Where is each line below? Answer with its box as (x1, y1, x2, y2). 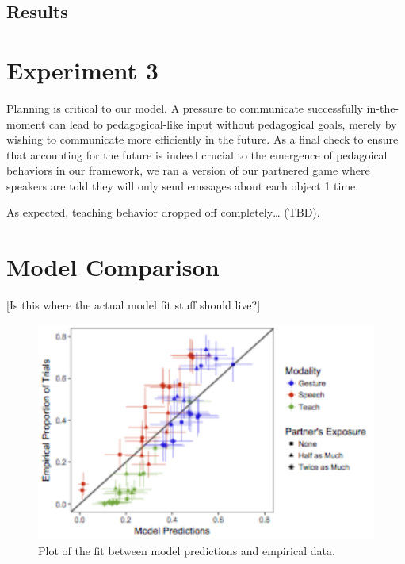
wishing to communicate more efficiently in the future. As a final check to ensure (6, 131, 399, 148)
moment (6, 115, 46, 132)
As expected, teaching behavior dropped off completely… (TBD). (6, 204, 320, 221)
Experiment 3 (6, 53, 159, 86)
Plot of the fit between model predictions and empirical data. (38, 542, 335, 558)
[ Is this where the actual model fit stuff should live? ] (6, 297, 261, 313)
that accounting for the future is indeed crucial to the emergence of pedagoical (6, 146, 388, 163)
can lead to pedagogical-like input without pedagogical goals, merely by (49, 115, 397, 132)
